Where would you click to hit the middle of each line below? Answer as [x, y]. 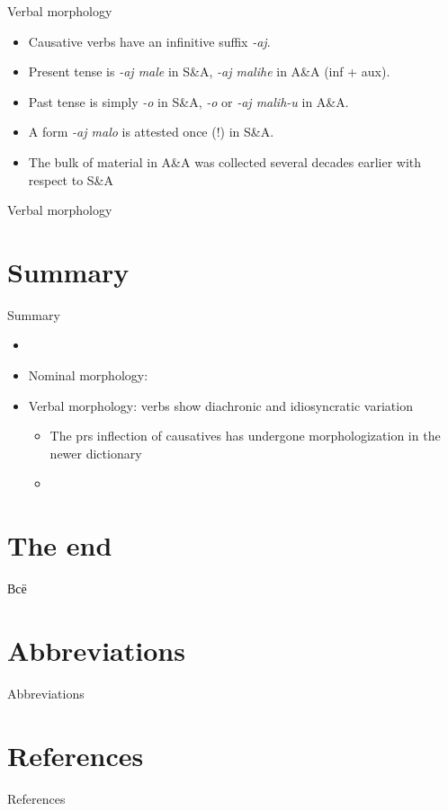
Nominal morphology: [88, 375]
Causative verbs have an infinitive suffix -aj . [149, 41]
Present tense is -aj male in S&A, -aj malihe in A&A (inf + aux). [209, 71]
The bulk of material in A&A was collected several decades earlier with [225, 161]
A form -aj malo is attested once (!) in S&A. [151, 132]
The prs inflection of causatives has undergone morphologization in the [245, 436]
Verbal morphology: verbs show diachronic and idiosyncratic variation [220, 405]
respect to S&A [71, 179]
